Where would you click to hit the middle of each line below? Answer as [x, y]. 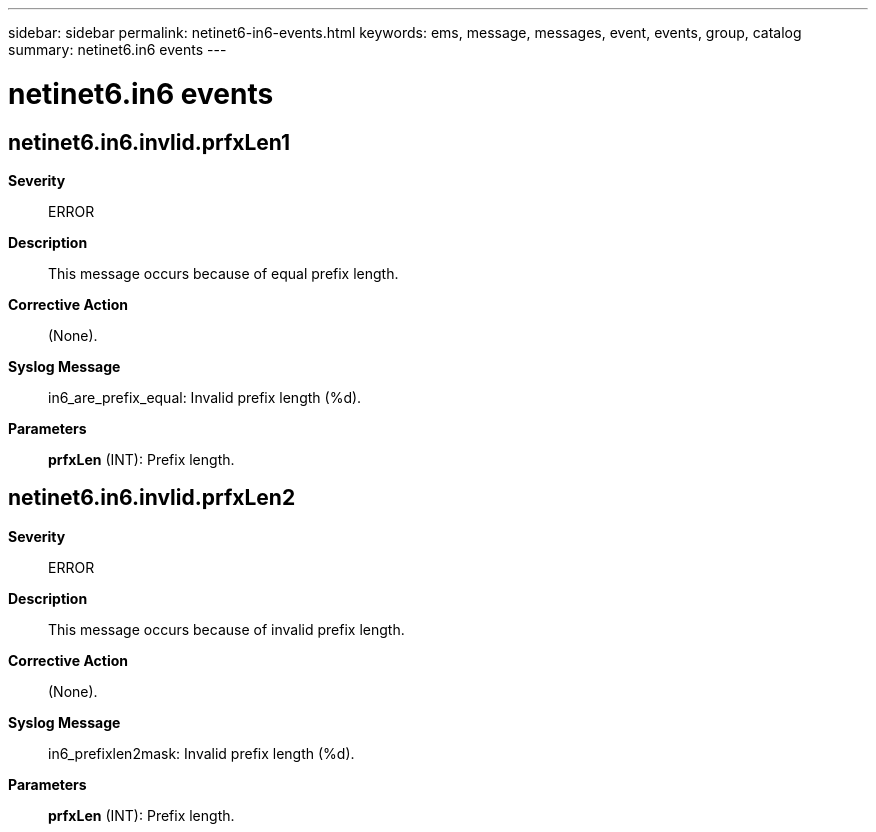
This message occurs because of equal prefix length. [223, 273]
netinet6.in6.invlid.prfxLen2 [152, 498]
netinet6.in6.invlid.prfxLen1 [149, 142]
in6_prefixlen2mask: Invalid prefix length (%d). [201, 753]
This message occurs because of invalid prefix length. [226, 629]
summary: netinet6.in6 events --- [117, 49]
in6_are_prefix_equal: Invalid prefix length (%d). [205, 397]
